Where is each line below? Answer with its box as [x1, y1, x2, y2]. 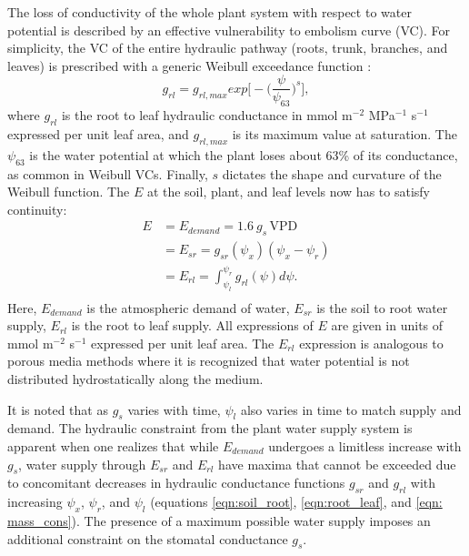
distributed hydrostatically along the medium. [7, 369, 264, 388]
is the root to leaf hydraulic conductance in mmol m [61, 106, 353, 125]
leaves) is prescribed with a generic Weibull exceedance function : [7, 56, 372, 75]
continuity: [7, 199, 67, 218]
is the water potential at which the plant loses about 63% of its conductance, [29, 145, 458, 164]
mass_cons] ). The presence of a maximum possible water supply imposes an [7, 511, 431, 530]
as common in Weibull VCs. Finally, [7, 164, 208, 183]
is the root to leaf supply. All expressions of [71, 316, 314, 335]
